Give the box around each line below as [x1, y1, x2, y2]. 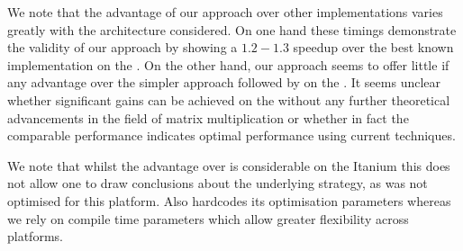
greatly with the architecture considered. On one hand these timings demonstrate [7, 20, 457, 39]
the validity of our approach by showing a [7, 38, 238, 57]
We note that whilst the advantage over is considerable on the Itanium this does [7, 156, 450, 175]
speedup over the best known [293, 38, 454, 57]
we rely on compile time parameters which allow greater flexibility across [7, 209, 409, 228]
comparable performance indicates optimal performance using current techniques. [7, 126, 456, 145]
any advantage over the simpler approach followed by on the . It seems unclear [7, 73, 441, 92]
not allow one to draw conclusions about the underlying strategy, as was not [7, 174, 428, 193]
